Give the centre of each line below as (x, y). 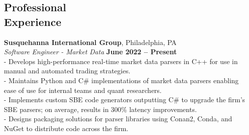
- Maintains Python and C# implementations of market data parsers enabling (121, 80)
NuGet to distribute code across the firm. (66, 128)
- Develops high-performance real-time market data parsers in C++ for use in (121, 61)
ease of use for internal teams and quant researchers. (83, 90)
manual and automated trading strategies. (67, 71)
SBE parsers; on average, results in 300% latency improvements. (100, 109)
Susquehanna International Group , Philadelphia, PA (90, 42)
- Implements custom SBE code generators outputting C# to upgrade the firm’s (124, 100)
